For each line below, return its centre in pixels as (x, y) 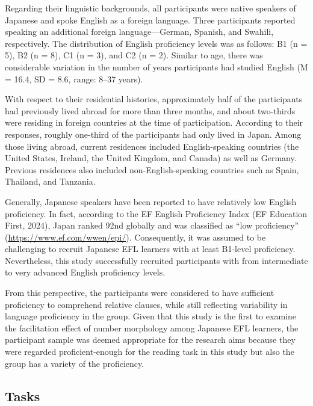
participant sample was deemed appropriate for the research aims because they (150, 340)
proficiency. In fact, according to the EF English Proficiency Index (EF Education (156, 213)
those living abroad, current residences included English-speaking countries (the (152, 146)
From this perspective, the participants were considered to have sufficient (140, 293)
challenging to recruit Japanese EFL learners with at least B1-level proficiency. (150, 249)
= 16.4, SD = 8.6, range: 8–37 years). (74, 78)
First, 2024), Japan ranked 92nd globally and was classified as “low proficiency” (152, 225)
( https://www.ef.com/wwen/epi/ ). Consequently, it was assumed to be (135, 237)
